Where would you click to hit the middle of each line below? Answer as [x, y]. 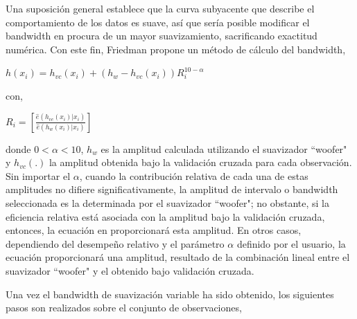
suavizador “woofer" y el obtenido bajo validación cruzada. [130, 270]
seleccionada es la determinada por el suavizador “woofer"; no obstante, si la [167, 202]
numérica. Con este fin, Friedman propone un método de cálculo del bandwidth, [176, 49]
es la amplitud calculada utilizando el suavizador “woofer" [224, 148]
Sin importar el [38, 175]
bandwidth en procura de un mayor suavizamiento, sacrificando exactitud [162, 36]
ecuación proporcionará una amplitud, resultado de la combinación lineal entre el [178, 257]
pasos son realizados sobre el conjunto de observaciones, [124, 308]
